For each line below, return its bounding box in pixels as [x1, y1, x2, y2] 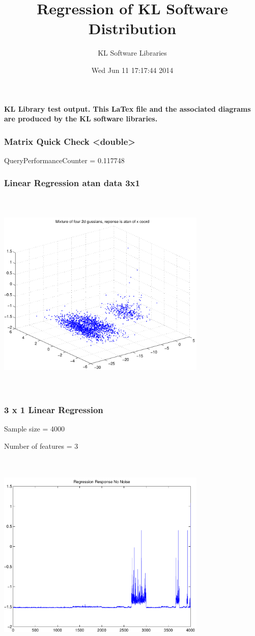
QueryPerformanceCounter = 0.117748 [4, 155, 125, 165]
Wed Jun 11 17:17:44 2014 [91, 64, 174, 75]
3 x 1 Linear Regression [4, 403, 103, 416]
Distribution [88, 18, 177, 39]
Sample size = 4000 [4, 423, 65, 434]
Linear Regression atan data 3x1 [4, 176, 140, 189]
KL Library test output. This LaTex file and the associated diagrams [4, 103, 251, 114]
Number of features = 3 [4, 441, 78, 451]
